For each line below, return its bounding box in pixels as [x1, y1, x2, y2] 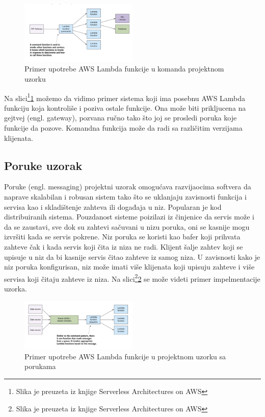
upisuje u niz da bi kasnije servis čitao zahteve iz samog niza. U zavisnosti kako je [4, 251, 260, 262]
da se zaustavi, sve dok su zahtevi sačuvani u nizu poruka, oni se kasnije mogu [4, 221, 250, 232]
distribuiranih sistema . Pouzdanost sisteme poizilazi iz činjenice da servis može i [4, 211, 254, 222]
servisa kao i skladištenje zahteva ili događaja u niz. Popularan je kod [4, 201, 222, 212]
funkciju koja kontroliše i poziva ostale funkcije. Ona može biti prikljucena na [4, 102, 246, 113]
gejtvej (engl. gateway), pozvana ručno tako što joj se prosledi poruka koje [4, 112, 237, 123]
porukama [24, 361, 56, 372]
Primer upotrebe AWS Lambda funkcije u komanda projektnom [24, 63, 224, 74]
